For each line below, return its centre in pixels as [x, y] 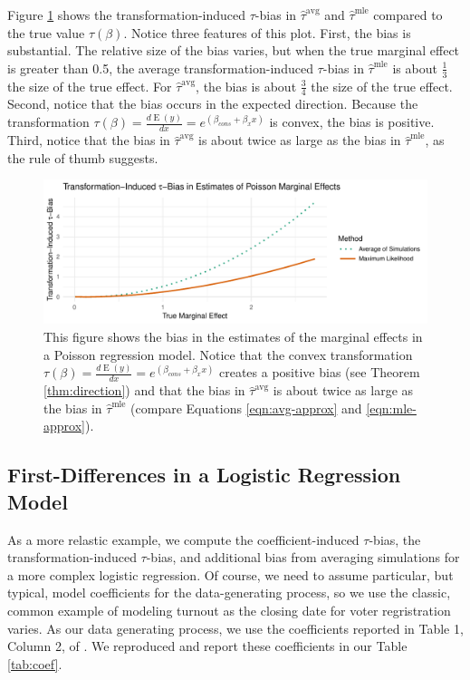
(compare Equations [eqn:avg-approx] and [246, 408]
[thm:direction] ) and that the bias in [144, 390]
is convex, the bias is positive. [352, 122]
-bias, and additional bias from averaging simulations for [303, 557]
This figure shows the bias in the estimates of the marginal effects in [233, 336]
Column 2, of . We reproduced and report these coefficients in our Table [207, 646]
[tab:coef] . [35, 663]
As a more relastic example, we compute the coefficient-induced [183, 539]
